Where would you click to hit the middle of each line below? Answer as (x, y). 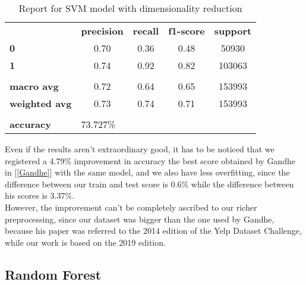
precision (102, 31)
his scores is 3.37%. (40, 195)
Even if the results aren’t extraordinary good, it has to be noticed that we (140, 149)
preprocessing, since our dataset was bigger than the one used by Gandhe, (140, 219)
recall (146, 31)
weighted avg (41, 103)
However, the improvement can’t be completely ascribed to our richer (131, 207)
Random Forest (53, 274)
